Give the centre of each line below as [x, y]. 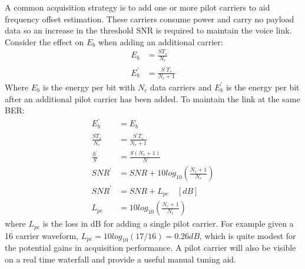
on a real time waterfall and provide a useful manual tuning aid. [121, 259]
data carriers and [181, 87]
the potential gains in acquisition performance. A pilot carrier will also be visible [150, 248]
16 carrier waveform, [42, 235]
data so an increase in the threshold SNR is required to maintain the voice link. [148, 30]
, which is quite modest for [248, 235]
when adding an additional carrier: [160, 41]
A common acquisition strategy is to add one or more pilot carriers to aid [137, 7]
